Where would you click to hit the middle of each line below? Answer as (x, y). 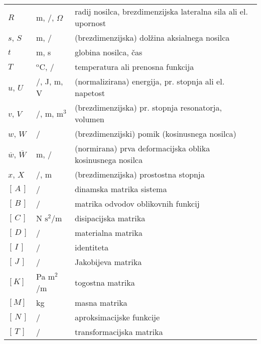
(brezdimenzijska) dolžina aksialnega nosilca (152, 37)
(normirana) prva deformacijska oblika (143, 148)
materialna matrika (109, 233)
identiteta (92, 247)
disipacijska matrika (110, 218)
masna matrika (101, 303)
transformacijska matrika (119, 332)
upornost (90, 23)
